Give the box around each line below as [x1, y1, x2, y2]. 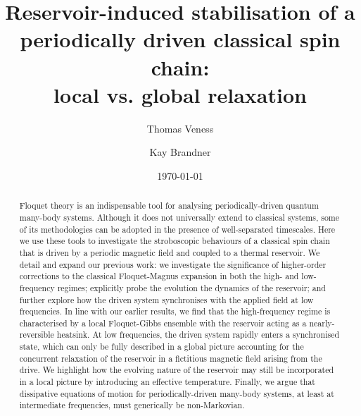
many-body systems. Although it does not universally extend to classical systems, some [19, 211, 340, 223]
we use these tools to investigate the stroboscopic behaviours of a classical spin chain [19, 235, 330, 247]
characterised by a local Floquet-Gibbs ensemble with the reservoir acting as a [19, 317, 307, 329]
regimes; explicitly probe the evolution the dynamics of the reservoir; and [57, 281, 326, 293]
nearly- [309, 317, 335, 329]
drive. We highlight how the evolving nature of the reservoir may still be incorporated [19, 364, 334, 376]
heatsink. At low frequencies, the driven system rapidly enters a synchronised [56, 329, 340, 341]
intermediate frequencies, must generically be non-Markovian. [19, 399, 245, 411]
